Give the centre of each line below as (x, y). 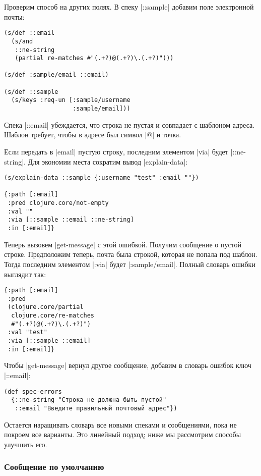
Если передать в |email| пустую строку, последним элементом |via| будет (116, 151)
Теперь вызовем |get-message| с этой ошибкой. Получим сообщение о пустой (123, 244)
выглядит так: (25, 274)
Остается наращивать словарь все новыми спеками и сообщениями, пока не (120, 424)
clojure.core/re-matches (53, 316)
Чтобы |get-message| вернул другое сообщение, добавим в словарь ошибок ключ (128, 365)
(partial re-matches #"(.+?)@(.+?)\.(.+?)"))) (94, 58)
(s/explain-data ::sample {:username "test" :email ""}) (102, 178)
